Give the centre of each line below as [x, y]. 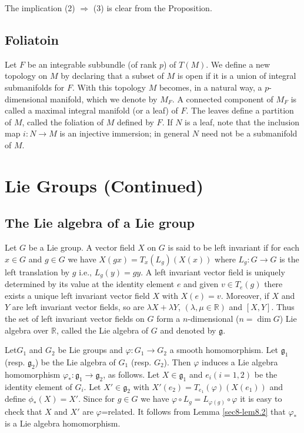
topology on [26, 76]
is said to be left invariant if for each [233, 247]
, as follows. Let [131, 374]
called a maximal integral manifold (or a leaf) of [91, 110]
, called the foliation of [63, 121]
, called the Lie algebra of [102, 330]
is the [289, 259]
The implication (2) [40, 8]
